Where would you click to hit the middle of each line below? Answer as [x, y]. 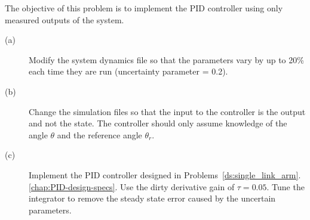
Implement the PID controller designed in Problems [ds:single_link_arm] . [165, 174]
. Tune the [286, 186]
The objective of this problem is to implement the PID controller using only [144, 8]
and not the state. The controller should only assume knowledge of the [158, 123]
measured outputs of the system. [65, 19]
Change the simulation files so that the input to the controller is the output [167, 111]
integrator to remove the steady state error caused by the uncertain [152, 198]
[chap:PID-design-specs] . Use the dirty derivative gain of [132, 186]
